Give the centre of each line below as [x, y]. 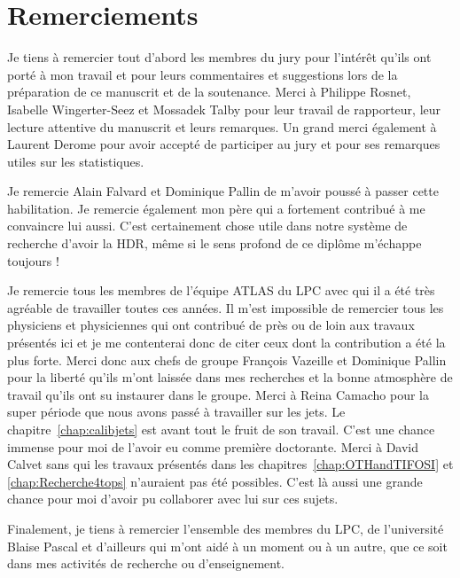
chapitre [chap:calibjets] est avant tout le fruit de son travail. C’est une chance [221, 429]
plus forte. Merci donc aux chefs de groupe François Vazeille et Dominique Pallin [227, 359]
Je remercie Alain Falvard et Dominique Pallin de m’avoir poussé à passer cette [223, 191]
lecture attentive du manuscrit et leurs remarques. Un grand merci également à [222, 126]
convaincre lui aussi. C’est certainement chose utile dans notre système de [207, 226]
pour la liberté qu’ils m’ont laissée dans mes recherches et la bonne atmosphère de [230, 377]
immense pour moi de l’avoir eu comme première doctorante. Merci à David [213, 446]
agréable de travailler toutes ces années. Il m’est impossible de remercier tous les [226, 307]
